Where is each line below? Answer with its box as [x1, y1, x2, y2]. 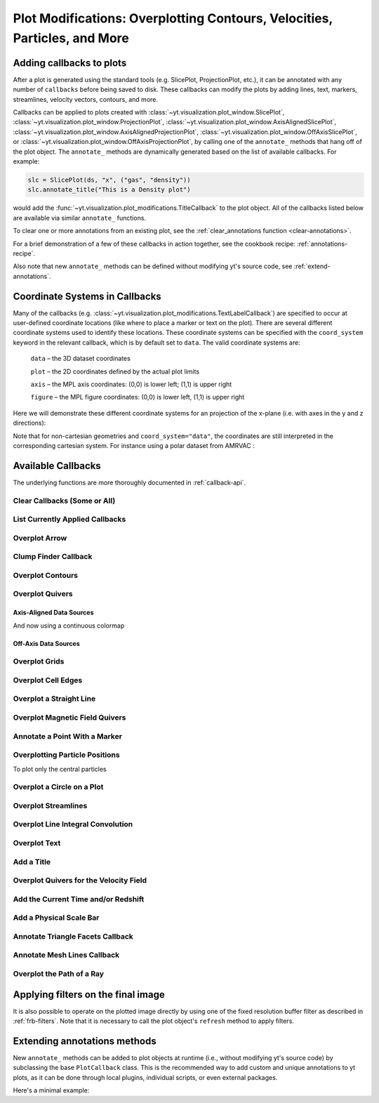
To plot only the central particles [13, 765, 107, 773]
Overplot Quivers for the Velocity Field [13, 876, 147, 885]
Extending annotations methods [13, 1035, 157, 1047]
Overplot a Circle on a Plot [13, 782, 104, 792]
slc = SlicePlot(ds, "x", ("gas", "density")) [27, 176, 191, 184]
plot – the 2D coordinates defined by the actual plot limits [30, 367, 200, 376]
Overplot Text [13, 838, 61, 847]
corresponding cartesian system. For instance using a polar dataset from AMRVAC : [13, 441, 255, 449]
